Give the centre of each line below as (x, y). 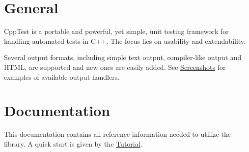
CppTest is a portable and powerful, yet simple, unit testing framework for (116, 31)
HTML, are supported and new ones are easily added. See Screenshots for (115, 67)
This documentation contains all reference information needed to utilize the (117, 134)
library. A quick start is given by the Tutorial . (73, 143)
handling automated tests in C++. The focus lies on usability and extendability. (125, 41)
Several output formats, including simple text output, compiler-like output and (123, 57)
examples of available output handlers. (62, 76)
